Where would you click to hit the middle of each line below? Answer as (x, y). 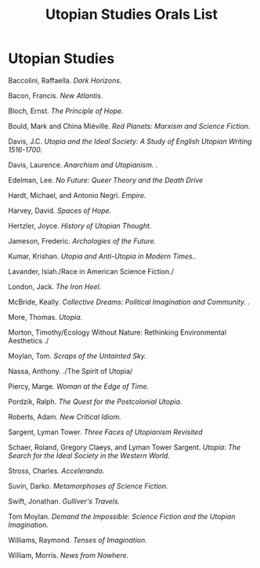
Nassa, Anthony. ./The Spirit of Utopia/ (70, 371)
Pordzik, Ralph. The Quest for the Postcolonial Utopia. (95, 401)
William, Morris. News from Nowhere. (69, 555)
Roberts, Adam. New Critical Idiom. (65, 416)
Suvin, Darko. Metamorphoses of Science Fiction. (88, 486)
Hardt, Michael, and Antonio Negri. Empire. (77, 195)
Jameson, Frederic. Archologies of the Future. (82, 240)
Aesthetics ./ (29, 340)
